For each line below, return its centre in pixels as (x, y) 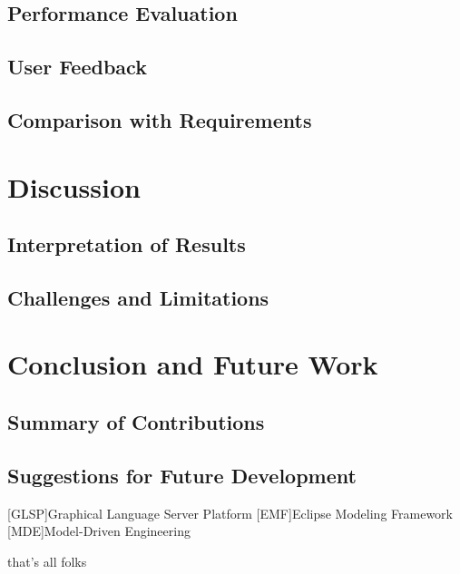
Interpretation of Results (127, 244)
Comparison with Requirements (160, 119)
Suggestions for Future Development (182, 475)
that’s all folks (47, 561)
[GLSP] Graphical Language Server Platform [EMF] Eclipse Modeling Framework (230, 513)
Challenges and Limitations (138, 297)
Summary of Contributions (136, 422)
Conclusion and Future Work (193, 364)
